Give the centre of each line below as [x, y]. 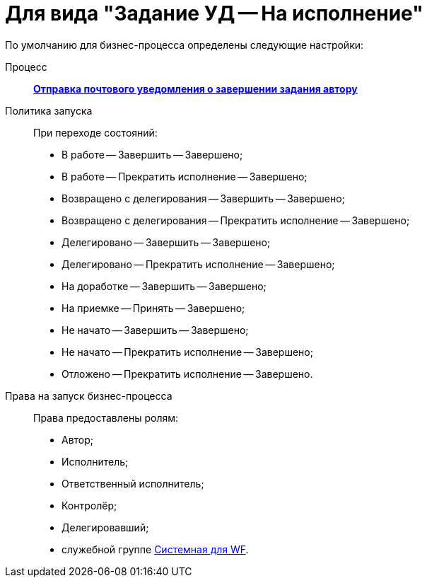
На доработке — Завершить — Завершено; [164, 286]
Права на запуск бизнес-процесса [89, 396]
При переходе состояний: [95, 132]
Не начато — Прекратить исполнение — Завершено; [187, 352]
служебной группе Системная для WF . [155, 549]
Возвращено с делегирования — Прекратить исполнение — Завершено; [236, 220]
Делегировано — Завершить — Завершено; [166, 242]
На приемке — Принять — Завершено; [153, 308]
